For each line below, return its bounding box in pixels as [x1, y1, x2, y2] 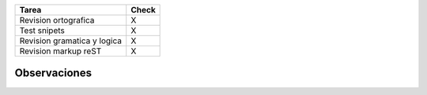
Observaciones [14, 67, 93, 80]
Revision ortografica [19, 15, 95, 25]
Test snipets [19, 25, 65, 35]
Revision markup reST [19, 46, 102, 57]
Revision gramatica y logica [19, 35, 123, 46]
